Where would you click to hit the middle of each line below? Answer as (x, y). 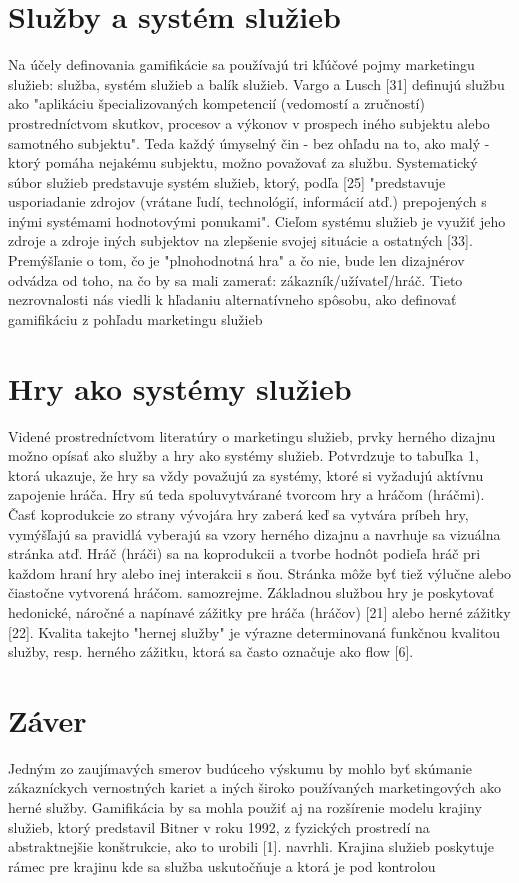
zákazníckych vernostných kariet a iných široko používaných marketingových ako (255, 787)
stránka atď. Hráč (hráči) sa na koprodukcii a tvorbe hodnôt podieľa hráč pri (244, 553)
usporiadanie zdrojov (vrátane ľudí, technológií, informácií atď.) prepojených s (247, 201)
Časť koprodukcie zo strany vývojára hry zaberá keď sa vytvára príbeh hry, (238, 513)
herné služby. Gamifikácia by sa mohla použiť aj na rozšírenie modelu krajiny (245, 807)
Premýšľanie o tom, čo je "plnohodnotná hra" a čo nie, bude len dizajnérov (236, 260)
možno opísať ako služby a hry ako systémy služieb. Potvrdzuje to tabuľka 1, (243, 455)
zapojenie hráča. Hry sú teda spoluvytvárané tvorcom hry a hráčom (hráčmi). (246, 494)
